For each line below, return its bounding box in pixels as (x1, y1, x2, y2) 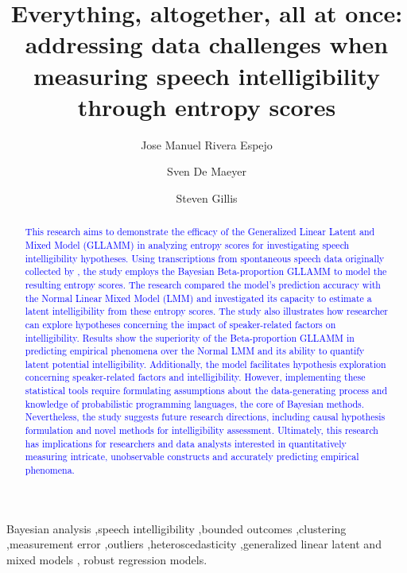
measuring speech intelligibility (33, 59, 381, 91)
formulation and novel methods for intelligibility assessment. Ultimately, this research (25, 424, 378, 437)
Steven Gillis (176, 189, 238, 206)
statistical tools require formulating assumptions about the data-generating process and (25, 384, 387, 397)
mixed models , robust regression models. (6, 551, 207, 567)
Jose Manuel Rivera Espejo (141, 136, 273, 153)
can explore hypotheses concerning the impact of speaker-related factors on (25, 317, 336, 331)
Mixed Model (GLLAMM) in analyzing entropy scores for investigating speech (25, 238, 350, 251)
